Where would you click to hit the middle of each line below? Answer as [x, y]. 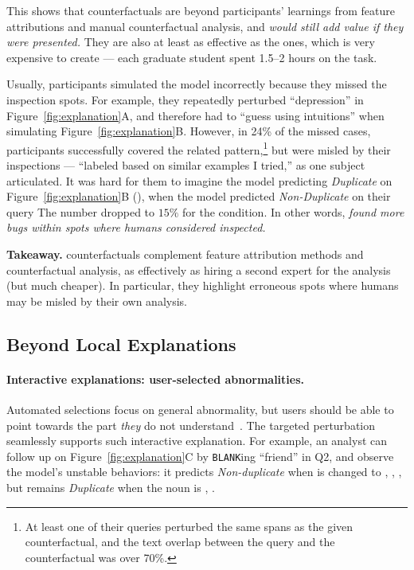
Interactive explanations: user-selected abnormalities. [156, 379]
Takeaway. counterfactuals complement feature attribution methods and [185, 254]
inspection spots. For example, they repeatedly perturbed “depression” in [185, 99]
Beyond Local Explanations [121, 344]
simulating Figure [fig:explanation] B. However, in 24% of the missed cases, [189, 131]
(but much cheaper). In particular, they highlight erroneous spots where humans [203, 285]
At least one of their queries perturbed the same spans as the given [189, 526]
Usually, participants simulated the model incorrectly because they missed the [197, 84]
